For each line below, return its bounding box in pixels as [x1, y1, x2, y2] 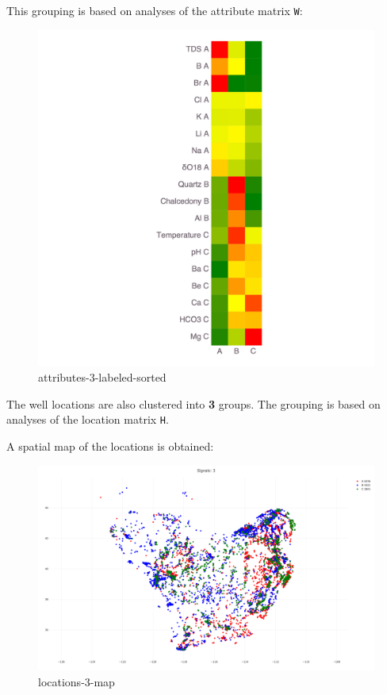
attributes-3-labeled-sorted [38, 369, 167, 386]
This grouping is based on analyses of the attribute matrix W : [6, 2, 303, 18]
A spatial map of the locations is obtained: [6, 438, 214, 455]
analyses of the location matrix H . [6, 411, 169, 428]
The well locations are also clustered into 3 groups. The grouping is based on [6, 395, 381, 412]
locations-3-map [38, 673, 115, 689]
